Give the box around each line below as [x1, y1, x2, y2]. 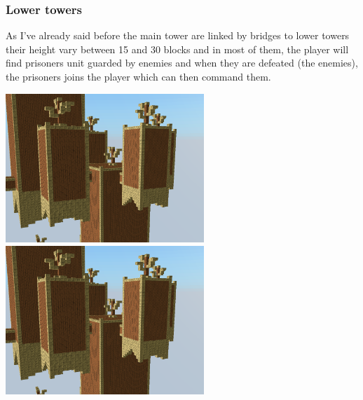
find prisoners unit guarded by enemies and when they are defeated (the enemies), [6, 55, 358, 70]
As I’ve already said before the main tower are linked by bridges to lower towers [6, 28, 350, 43]
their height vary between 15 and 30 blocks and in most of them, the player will [6, 41, 349, 56]
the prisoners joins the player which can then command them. [6, 69, 271, 83]
